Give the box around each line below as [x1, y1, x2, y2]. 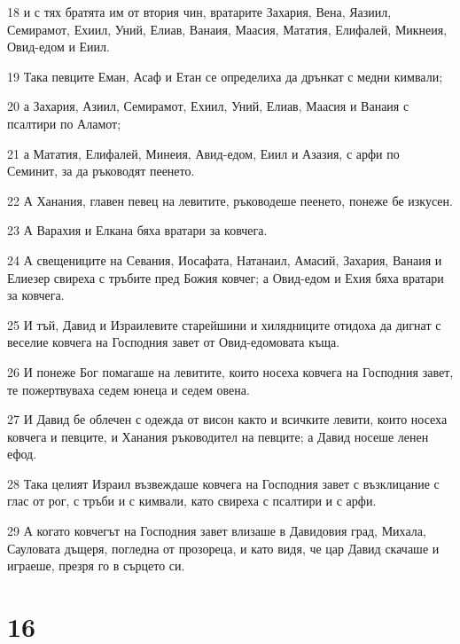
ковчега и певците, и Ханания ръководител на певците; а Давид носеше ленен [7, 427, 429, 445]
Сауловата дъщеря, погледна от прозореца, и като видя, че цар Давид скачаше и [7, 538, 440, 557]
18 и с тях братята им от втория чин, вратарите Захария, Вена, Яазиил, [7, 3, 392, 20]
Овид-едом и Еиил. [7, 37, 110, 56]
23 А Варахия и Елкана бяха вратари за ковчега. [7, 221, 268, 240]
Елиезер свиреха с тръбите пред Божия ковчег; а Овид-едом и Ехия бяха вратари [7, 268, 444, 287]
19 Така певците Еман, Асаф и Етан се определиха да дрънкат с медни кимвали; [7, 67, 443, 85]
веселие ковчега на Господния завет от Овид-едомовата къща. [7, 333, 340, 351]
